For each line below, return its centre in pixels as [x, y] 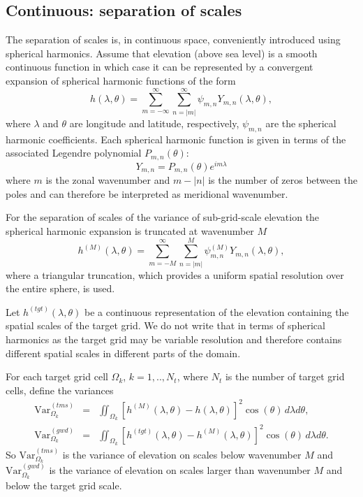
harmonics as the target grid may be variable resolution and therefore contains [174, 339]
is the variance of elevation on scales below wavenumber [182, 454]
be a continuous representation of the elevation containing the [216, 311]
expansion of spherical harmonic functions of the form [121, 80]
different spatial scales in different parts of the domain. [123, 353]
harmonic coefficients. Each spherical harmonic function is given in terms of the [176, 139]
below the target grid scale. [64, 485]
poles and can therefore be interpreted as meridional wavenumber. [147, 193]
